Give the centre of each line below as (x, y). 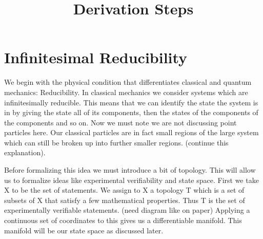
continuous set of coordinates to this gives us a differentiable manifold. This (123, 220)
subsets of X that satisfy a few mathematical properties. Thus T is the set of (125, 200)
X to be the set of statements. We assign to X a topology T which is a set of (124, 190)
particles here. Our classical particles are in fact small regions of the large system (131, 132)
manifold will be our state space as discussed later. (84, 230)
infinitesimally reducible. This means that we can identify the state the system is (131, 102)
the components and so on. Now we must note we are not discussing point (120, 122)
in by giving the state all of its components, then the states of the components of (131, 112)
